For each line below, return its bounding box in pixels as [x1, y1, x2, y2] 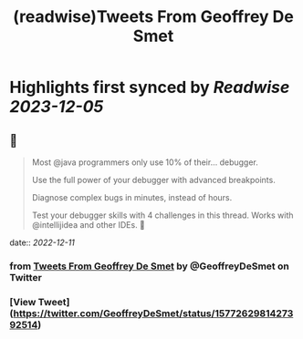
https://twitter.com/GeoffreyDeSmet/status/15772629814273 [13, 307, 294, 320]
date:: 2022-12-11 [9, 237, 76, 248]
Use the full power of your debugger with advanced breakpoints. [31, 175, 276, 185]
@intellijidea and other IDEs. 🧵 [31, 220, 146, 230]
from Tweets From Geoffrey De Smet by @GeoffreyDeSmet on [9, 260, 289, 272]
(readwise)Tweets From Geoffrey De [13, 6, 294, 27]
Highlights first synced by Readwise [9, 77, 290, 98]
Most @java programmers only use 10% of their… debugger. [31, 157, 258, 168]
